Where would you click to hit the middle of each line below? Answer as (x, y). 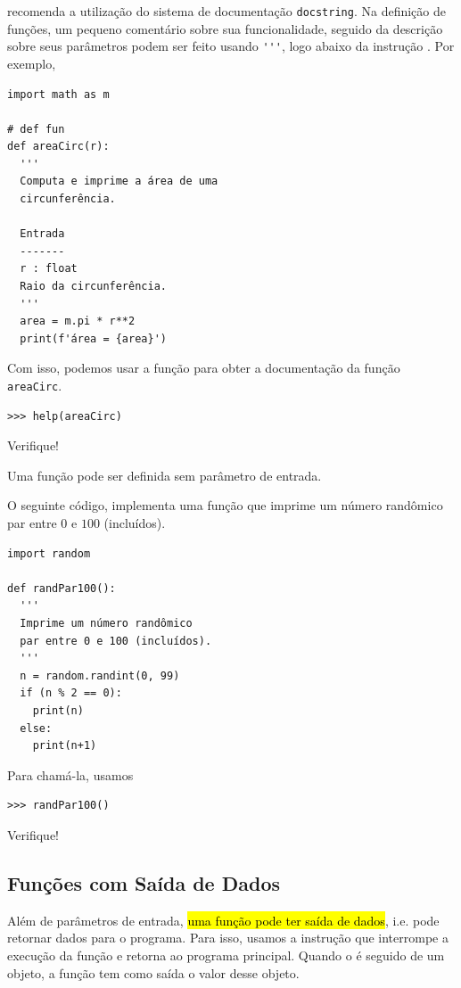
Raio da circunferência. (93, 287)
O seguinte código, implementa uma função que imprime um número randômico (225, 505)
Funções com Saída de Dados (144, 882)
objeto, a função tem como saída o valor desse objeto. (153, 972)
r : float (49, 269)
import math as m (58, 94)
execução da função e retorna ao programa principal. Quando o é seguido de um (226, 955)
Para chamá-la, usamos (70, 774)
